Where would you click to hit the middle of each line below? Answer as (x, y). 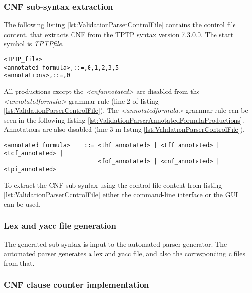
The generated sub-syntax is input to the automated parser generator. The (116, 244)
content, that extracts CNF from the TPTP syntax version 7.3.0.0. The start (119, 34)
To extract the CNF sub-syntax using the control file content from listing (113, 185)
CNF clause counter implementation (77, 284)
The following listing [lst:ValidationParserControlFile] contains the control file (120, 25)
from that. (19, 263)
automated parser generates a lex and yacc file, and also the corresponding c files (125, 253)
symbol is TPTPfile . (34, 44)
